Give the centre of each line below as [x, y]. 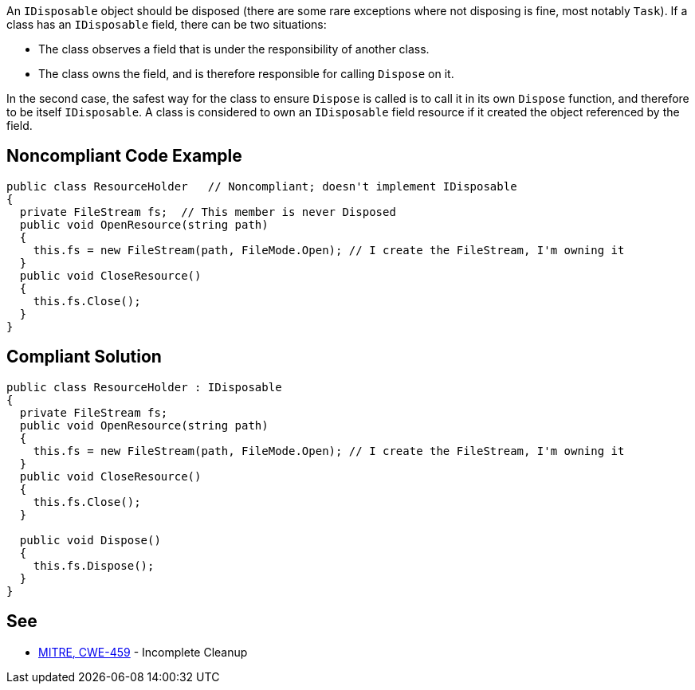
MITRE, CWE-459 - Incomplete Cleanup [143, 652]
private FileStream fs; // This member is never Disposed [208, 212]
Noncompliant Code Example [124, 156]
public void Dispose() [90, 540]
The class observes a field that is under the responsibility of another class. [234, 49]
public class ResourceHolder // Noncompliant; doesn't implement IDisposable [262, 186]
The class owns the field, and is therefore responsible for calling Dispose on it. [246, 74]
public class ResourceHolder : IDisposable [144, 387]
